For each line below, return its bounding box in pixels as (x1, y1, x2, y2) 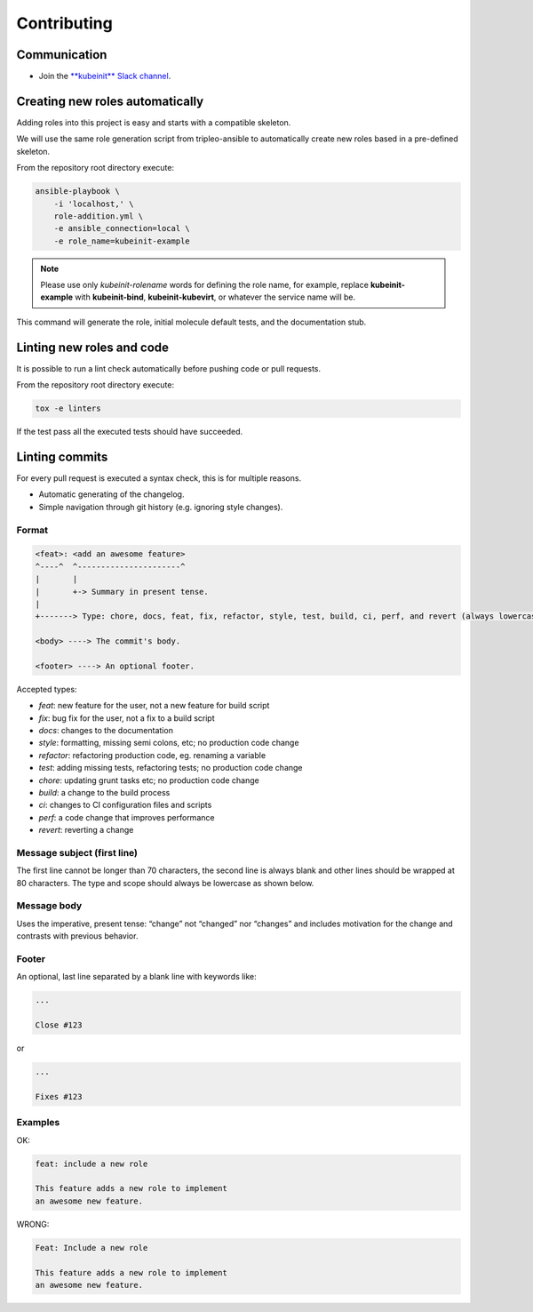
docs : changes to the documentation (38, 725, 173, 736)
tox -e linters (35, 404, 101, 413)
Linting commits (16, 449, 108, 464)
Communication (16, 47, 107, 62)
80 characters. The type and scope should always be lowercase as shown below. (16, 877, 314, 888)
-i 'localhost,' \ (53, 198, 134, 209)
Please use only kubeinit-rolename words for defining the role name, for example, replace (40, 280, 369, 291)
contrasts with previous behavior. (16, 931, 139, 941)
